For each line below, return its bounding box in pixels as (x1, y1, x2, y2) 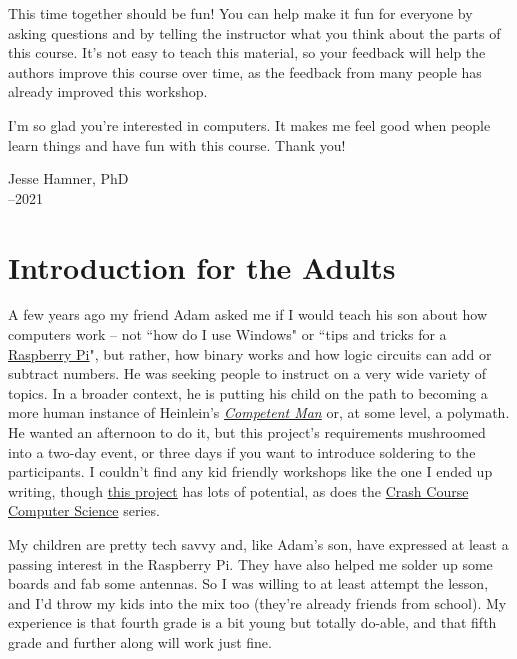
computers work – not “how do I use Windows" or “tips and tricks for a (8, 324, 447, 345)
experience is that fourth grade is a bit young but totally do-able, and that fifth (8, 612, 497, 633)
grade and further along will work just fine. (8, 631, 272, 652)
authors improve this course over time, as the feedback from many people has (8, 61, 482, 82)
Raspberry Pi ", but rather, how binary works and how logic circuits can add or (8, 343, 492, 364)
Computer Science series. (8, 500, 160, 521)
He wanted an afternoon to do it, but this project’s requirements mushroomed (8, 422, 486, 443)
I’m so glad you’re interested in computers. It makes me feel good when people (8, 114, 491, 135)
